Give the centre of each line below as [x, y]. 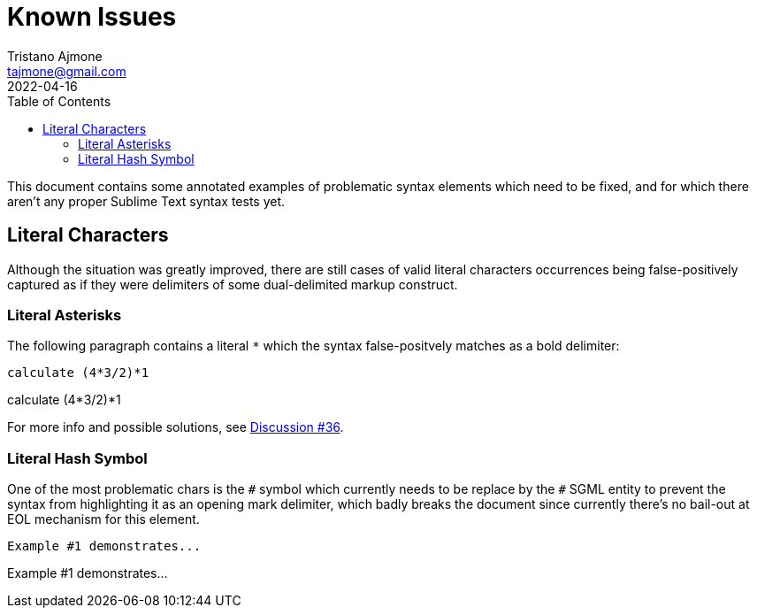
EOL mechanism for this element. [103, 519]
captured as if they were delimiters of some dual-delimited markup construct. [233, 284]
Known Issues [92, 17]
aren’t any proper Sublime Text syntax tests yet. [146, 201]
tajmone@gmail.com [67, 71]
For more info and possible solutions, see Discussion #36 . [176, 427]
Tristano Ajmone [55, 56]
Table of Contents [59, 101]
